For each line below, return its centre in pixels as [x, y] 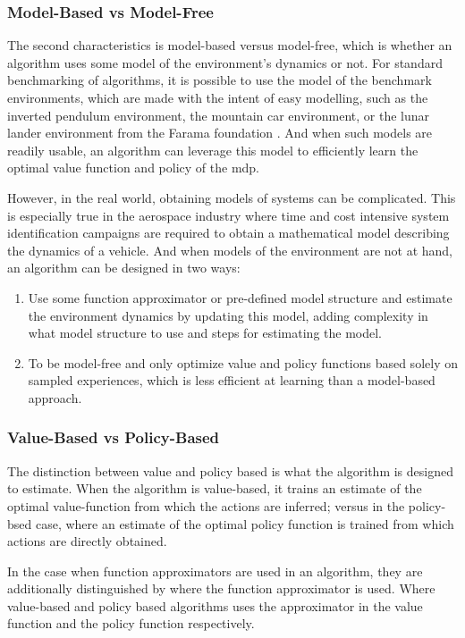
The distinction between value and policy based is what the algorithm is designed [230, 470]
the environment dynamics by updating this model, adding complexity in [228, 315]
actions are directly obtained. [87, 541]
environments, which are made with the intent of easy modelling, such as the [218, 97]
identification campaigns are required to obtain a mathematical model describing [228, 233]
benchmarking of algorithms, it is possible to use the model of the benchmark [220, 80]
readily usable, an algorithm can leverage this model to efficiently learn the [213, 150]
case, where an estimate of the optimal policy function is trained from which [245, 523]
